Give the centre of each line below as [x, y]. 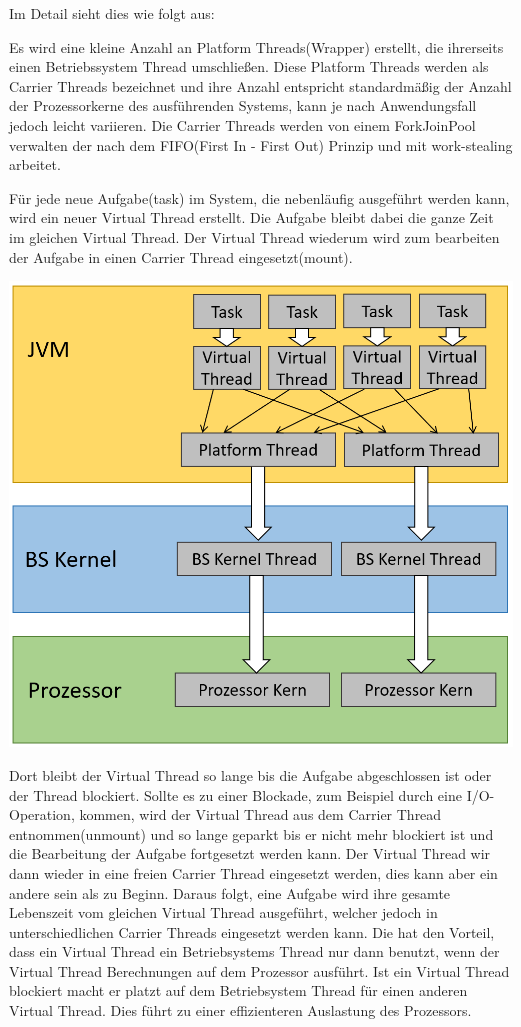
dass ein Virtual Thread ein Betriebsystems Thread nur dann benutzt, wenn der [254, 951]
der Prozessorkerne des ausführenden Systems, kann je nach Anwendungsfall [243, 105]
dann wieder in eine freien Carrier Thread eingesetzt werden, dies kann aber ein [253, 872]
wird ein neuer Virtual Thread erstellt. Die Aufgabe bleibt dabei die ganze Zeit [251, 217]
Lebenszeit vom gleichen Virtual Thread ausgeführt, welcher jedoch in [223, 912]
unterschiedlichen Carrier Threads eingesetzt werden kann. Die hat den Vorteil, [252, 931]
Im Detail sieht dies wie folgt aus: [112, 13]
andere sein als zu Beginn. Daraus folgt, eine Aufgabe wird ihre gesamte [230, 892]
